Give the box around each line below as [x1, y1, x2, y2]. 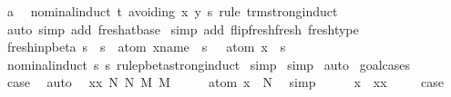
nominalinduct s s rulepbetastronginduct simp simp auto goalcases [6, 54, 411, 73]
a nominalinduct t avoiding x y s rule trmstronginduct [6, 2, 338, 20]
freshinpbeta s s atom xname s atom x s [6, 37, 286, 56]
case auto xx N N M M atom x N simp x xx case [6, 73, 444, 92]
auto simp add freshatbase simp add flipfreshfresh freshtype [6, 19, 359, 38]
